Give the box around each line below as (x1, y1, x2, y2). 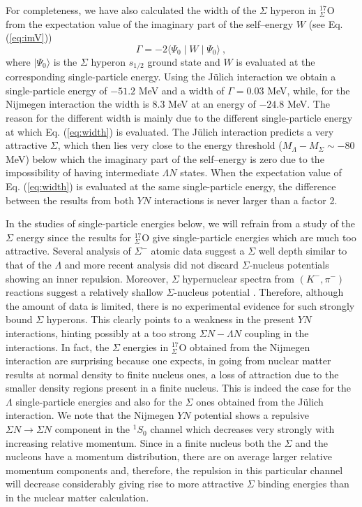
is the (53, 54, 77, 69)
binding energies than (257, 476, 349, 491)
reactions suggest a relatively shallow (6, 285, 163, 299)
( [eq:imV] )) (6, 30, 52, 45)
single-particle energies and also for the (15, 394, 183, 408)
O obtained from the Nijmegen (179, 339, 310, 354)
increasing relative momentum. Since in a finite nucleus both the (6, 435, 281, 450)
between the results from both (6, 192, 135, 207)
